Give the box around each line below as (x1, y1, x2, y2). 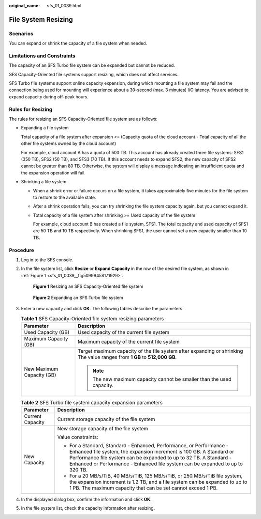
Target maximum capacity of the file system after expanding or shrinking (77, 347, 244, 354)
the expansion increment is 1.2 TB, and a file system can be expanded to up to (69, 479, 247, 486)
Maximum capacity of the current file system (77, 338, 180, 345)
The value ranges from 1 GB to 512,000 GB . (77, 354, 177, 361)
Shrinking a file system (21, 179, 67, 185)
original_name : (9, 3, 40, 8)
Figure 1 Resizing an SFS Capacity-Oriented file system (33, 283, 144, 289)
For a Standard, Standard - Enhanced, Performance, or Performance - (69, 442, 229, 449)
